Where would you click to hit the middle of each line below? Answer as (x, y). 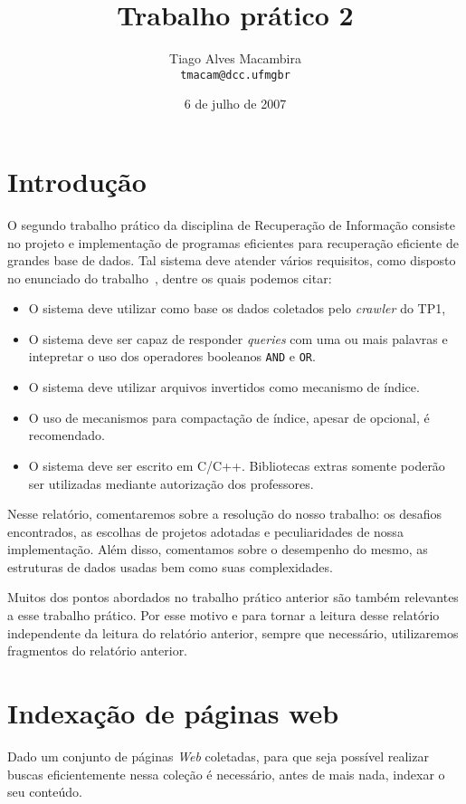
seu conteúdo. (45, 792)
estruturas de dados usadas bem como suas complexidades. (170, 566)
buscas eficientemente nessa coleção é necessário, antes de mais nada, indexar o (226, 774)
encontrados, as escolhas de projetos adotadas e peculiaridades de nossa (205, 531)
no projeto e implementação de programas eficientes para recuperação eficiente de (233, 242)
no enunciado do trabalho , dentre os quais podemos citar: (170, 278)
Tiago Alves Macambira (235, 58)
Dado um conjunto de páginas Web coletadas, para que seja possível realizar (218, 756)
